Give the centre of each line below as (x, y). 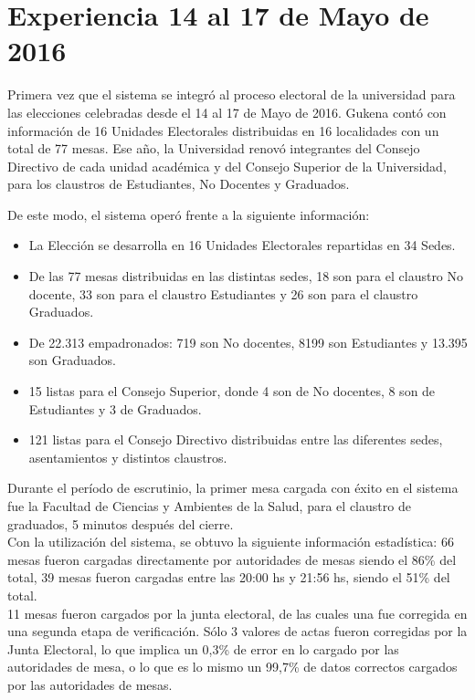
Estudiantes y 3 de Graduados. (115, 408)
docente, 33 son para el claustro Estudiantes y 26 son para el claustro (223, 293)
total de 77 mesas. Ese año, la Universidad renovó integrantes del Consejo (214, 148)
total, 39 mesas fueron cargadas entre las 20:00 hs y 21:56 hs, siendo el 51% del (229, 577)
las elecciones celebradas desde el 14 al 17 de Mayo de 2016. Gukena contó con (227, 112)
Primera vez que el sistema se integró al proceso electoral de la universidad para (232, 94)
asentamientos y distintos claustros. (128, 457)
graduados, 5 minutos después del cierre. (121, 523)
